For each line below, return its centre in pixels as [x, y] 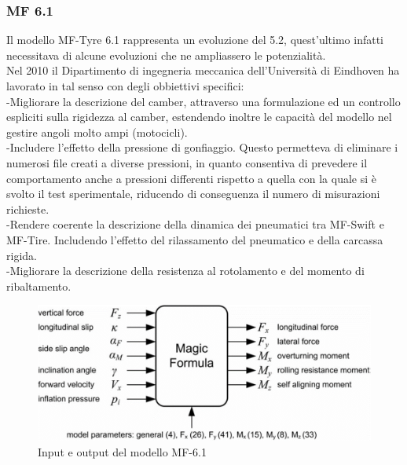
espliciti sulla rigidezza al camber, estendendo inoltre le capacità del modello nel [199, 117]
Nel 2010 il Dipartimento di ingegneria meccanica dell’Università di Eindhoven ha [203, 70]
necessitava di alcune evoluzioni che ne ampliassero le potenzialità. [166, 55]
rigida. [22, 255]
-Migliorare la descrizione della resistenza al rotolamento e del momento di [185, 271]
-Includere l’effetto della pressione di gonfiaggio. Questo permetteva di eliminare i [202, 147]
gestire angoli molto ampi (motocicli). [97, 132]
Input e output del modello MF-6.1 [122, 451]
